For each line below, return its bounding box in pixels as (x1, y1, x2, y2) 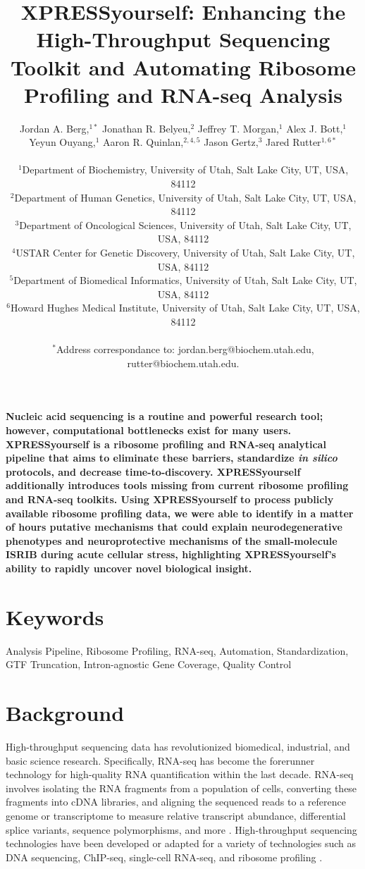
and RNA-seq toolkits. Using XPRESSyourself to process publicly (6, 491, 334, 506)
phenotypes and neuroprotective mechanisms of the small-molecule (6, 533, 338, 548)
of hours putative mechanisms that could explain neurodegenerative (6, 519, 342, 534)
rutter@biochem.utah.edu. (127, 355, 240, 370)
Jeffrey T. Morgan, (197, 121, 279, 135)
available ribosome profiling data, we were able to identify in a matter (6, 505, 354, 520)
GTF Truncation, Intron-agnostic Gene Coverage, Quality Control (6, 657, 292, 672)
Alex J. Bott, (286, 121, 343, 135)
